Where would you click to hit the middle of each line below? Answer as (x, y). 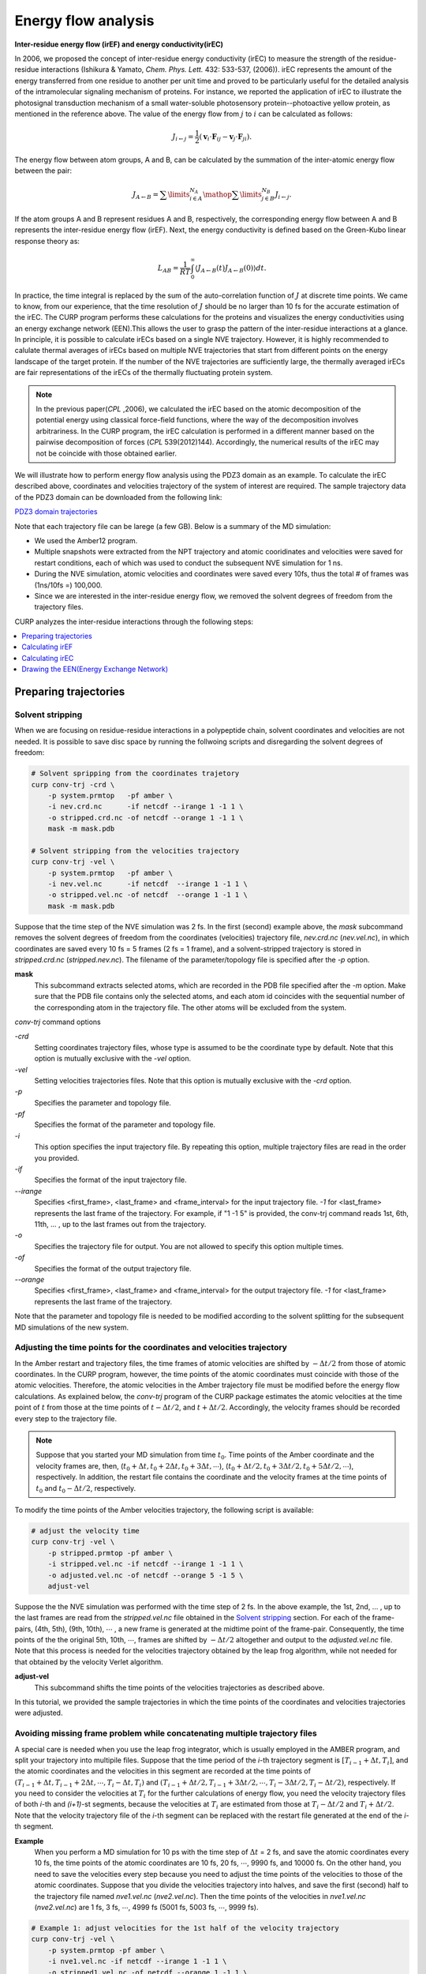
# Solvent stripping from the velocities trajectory (135, 850)
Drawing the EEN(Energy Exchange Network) (95, 669)
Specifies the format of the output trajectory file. (113, 1268)
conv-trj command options (58, 1022)
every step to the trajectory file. (66, 1418)
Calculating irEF (47, 647)
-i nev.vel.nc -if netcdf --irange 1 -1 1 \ (148, 884)
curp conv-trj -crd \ (73, 784)
